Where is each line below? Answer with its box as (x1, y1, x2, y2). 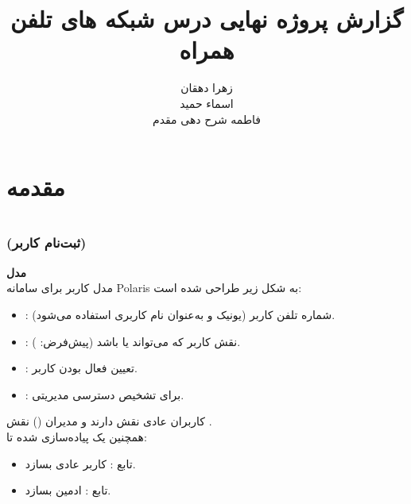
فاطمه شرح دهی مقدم (152, 110, 262, 127)
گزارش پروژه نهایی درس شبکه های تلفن (10, 2, 404, 35)
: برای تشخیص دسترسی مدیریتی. (25, 386, 184, 402)
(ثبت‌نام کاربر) (6, 233, 87, 252)
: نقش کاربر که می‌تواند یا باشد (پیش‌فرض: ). (25, 333, 241, 349)
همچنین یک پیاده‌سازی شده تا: (6, 428, 147, 444)
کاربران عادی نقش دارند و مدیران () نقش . (6, 413, 212, 429)
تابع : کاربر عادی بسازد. (25, 455, 136, 471)
